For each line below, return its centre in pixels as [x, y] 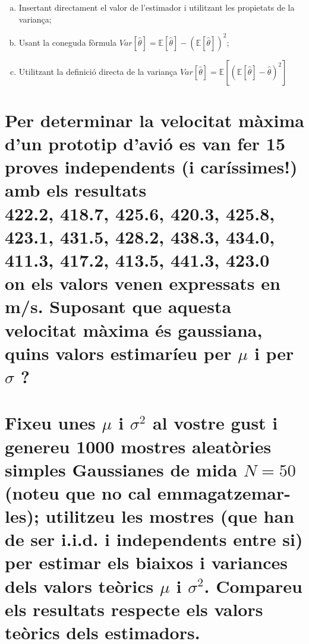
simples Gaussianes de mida [121, 469]
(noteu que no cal [78, 492]
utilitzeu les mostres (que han [170, 516]
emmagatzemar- [224, 492]
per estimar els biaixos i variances [146, 562]
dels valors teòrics [79, 585]
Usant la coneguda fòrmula [68, 42]
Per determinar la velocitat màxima [154, 120]
